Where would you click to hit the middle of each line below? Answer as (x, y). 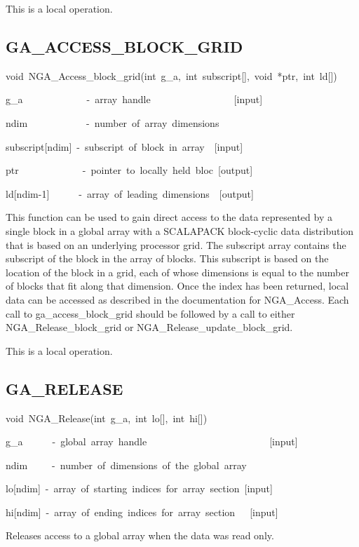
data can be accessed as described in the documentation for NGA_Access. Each (177, 299)
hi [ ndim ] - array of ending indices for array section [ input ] (142, 512)
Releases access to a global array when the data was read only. (140, 535)
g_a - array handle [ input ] (134, 99)
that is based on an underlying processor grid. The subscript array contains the (176, 244)
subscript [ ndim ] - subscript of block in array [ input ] (124, 146)
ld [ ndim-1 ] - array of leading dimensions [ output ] (130, 193)
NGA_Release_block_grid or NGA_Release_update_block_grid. (149, 327)
